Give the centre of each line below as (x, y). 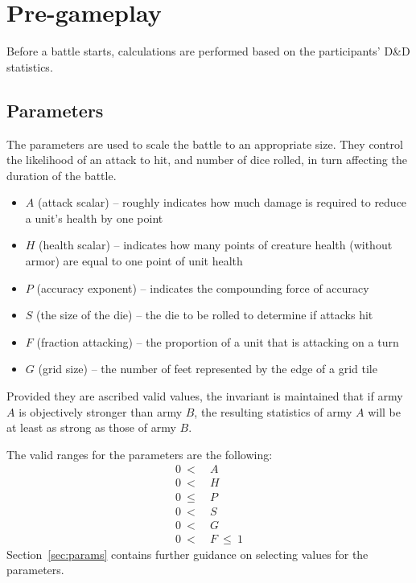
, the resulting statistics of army (273, 411)
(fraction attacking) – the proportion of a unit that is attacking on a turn (218, 341)
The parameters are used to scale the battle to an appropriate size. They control (205, 144)
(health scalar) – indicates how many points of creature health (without (216, 245)
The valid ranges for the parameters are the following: (140, 454)
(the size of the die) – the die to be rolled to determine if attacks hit (205, 315)
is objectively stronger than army (101, 411)
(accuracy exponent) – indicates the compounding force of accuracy (203, 287)
